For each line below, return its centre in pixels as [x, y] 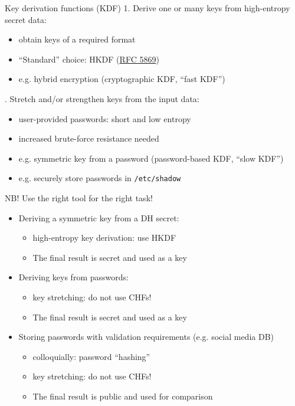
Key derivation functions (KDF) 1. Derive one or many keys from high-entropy [147, 8]
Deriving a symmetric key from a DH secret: [99, 217]
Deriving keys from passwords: [73, 277]
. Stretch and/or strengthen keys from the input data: [102, 98]
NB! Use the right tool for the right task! [79, 198]
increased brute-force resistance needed [89, 138]
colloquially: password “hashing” [91, 356]
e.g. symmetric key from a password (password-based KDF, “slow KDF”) [151, 158]
